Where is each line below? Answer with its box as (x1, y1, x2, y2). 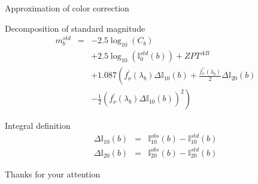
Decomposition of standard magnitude (5, 22, 145, 34)
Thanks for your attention (5, 167, 101, 180)
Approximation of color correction (5, 2, 129, 14)
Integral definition (5, 119, 71, 132)
